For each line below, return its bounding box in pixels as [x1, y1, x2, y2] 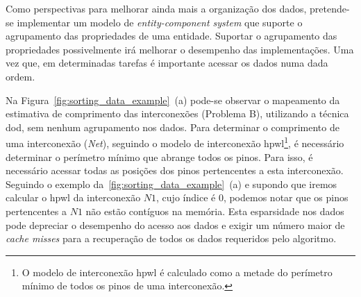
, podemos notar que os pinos [223, 190, 349, 205]
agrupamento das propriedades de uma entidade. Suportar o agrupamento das [6, 28, 337, 43]
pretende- [310, 1, 350, 15]
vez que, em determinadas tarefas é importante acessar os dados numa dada [6, 56, 328, 70]
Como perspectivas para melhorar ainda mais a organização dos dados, [6, 1, 307, 15]
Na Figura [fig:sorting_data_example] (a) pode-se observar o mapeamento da [6, 92, 340, 107]
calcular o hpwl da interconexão [6, 190, 141, 205]
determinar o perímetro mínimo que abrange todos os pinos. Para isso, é [6, 149, 313, 164]
